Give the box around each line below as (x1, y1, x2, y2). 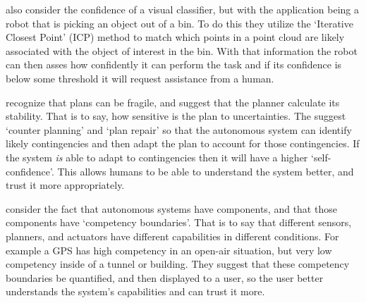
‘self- (310, 149, 331, 164)
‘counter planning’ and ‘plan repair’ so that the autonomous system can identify (6, 122, 352, 137)
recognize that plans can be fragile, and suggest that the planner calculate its (6, 94, 340, 109)
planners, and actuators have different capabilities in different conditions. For (6, 228, 339, 243)
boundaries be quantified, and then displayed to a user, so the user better (6, 270, 324, 285)
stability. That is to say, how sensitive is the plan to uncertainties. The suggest (6, 109, 346, 123)
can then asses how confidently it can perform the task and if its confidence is (6, 57, 342, 72)
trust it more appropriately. (6, 178, 125, 192)
